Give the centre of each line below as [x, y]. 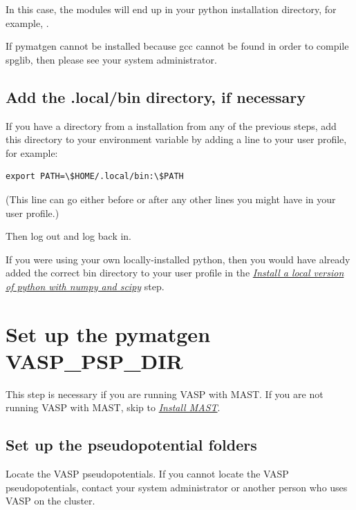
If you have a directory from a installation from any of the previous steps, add [171, 125]
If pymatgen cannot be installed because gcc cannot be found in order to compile [177, 46]
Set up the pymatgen [108, 333]
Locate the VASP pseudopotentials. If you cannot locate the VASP [147, 474]
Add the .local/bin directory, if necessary [156, 96]
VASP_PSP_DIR [94, 360]
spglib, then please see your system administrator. [111, 59]
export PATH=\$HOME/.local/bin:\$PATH [95, 177]
